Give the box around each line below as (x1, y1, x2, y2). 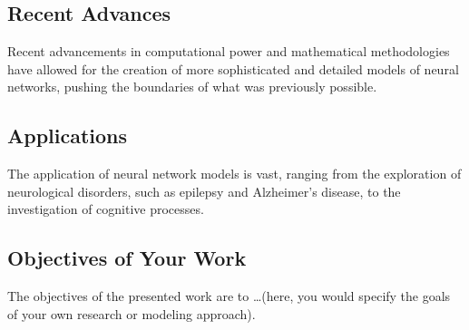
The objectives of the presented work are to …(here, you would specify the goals (7, 286, 451, 306)
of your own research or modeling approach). (7, 304, 256, 323)
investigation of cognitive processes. (7, 199, 204, 218)
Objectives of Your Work (7, 244, 247, 272)
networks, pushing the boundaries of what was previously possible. (7, 77, 377, 96)
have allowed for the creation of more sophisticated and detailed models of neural (7, 59, 459, 78)
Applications (7, 121, 128, 150)
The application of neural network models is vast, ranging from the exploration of (7, 164, 462, 183)
